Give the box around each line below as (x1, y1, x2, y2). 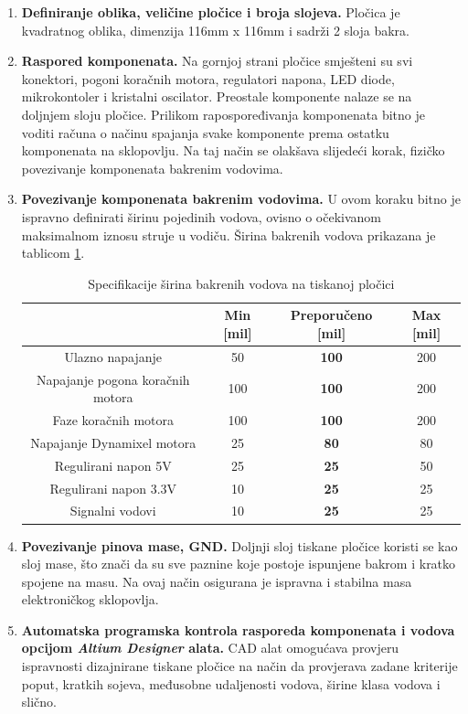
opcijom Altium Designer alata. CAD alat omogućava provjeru (21, 638, 399, 657)
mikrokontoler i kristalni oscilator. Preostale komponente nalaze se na (21, 87, 412, 106)
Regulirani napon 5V (54, 455, 172, 474)
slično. (21, 692, 57, 711)
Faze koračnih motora (52, 410, 174, 430)
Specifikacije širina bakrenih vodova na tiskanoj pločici (88, 273, 395, 293)
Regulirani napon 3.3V (49, 478, 177, 497)
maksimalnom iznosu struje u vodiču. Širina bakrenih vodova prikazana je (21, 225, 436, 244)
